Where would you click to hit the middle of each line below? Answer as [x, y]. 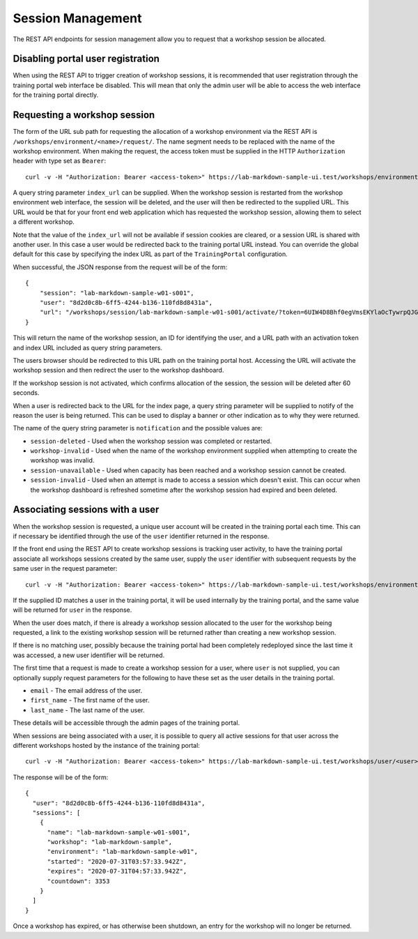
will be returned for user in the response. [72, 610]
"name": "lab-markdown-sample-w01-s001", [119, 832]
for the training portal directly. [56, 95]
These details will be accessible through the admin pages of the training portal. [126, 723]
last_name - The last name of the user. [87, 710]
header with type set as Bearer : [60, 161]
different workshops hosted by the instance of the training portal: [106, 745]
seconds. [26, 393]
